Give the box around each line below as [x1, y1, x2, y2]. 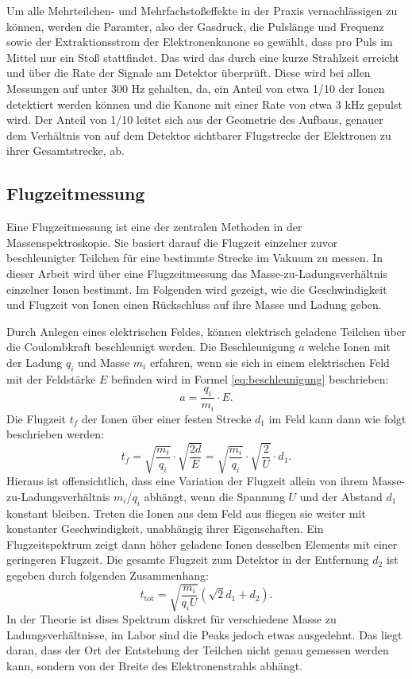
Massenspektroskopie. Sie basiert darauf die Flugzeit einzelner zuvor [6, 233, 338, 250]
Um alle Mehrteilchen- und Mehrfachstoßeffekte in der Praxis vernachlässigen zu [6, 2, 398, 18]
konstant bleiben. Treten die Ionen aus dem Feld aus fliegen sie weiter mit [6, 504, 366, 521]
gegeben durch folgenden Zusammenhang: [6, 567, 209, 584]
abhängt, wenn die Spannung [144, 488, 285, 504]
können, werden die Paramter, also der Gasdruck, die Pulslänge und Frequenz [6, 17, 384, 34]
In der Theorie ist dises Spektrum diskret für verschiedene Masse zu [6, 611, 337, 627]
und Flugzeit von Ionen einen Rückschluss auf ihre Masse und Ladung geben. [6, 296, 382, 313]
